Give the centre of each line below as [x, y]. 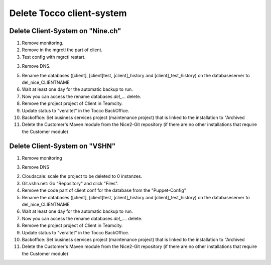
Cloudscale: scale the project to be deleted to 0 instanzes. [82, 176]
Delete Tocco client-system [68, 13]
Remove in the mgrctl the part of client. [62, 50]
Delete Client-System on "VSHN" [62, 146]
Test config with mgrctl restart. [54, 57]
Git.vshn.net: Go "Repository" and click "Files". [70, 183]
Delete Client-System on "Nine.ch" [65, 31]
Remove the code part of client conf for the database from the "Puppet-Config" [104, 190]
